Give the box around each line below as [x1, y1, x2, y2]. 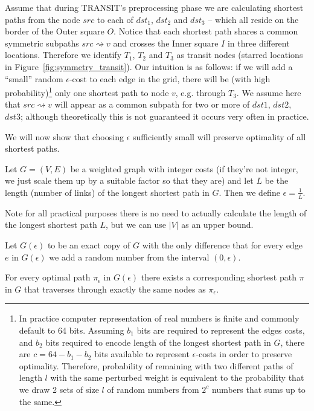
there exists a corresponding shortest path [141, 271, 296, 283]
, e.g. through [175, 86, 226, 99]
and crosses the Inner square [113, 36, 219, 49]
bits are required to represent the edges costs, [136, 323, 305, 336]
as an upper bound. [181, 218, 254, 231]
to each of [97, 13, 133, 25]
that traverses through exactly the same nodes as [24, 282, 206, 295]
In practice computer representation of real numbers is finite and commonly [19, 312, 300, 325]
